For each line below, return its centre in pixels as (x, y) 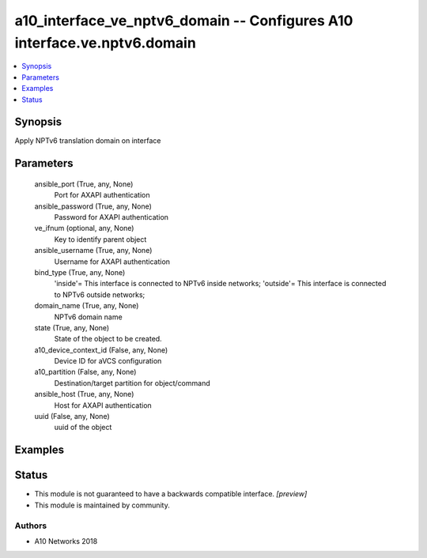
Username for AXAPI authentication (112, 262)
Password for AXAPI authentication (111, 217)
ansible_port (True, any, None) (84, 184)
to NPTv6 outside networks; (100, 294)
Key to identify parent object (100, 239)
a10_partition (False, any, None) (85, 372)
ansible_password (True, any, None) (93, 206)
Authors (31, 526)
